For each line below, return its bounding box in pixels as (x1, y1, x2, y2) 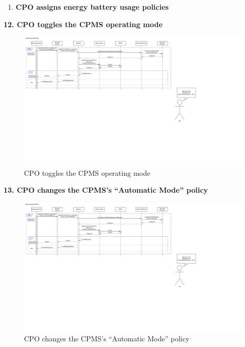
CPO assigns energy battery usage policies (15, 2, 169, 12)
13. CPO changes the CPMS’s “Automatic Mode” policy (4, 185, 208, 195)
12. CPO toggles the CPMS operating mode (4, 18, 163, 29)
